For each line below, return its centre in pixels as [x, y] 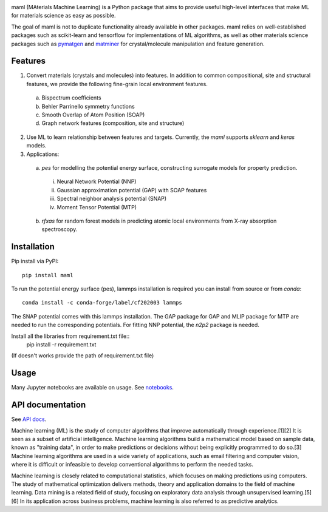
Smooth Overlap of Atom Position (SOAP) [93, 115]
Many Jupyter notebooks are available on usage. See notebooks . [93, 388]
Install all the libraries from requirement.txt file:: [70, 336]
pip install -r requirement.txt [61, 344]
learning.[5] [297, 493]
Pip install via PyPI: [35, 261]
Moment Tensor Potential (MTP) [97, 207]
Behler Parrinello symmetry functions [88, 106]
